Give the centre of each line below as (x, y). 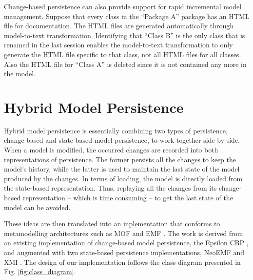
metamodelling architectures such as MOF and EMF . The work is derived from (124, 233)
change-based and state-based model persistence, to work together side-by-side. (122, 140)
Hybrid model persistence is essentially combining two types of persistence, (116, 130)
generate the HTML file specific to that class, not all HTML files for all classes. (123, 54)
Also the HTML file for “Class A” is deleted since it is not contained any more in (125, 64)
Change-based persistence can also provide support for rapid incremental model (123, 6)
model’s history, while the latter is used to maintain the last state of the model (122, 169)
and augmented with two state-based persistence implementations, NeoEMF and (124, 252)
